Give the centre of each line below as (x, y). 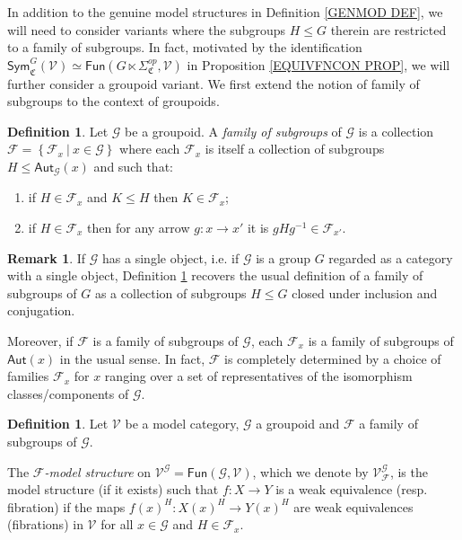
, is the (409, 471)
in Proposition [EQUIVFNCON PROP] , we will (318, 64)
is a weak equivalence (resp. (352, 489)
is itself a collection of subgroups (295, 149)
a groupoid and (298, 424)
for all (117, 524)
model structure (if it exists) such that (113, 489)
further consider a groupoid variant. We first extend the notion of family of (214, 83)
